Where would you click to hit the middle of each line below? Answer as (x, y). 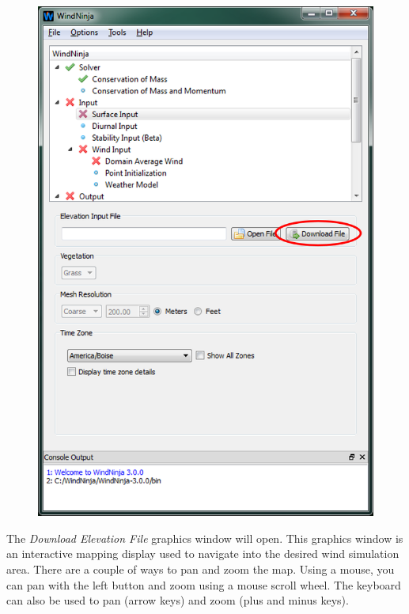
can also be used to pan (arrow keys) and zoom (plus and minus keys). (178, 600)
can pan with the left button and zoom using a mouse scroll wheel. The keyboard (204, 584)
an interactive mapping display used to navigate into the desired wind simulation (203, 553)
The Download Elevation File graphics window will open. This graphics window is (205, 538)
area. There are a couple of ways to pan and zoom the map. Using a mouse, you (201, 569)
